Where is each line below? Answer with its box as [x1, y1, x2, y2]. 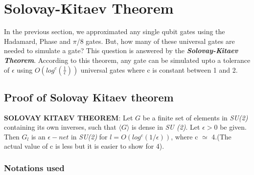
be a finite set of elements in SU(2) [142, 112, 248, 122]
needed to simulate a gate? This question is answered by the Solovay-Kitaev [4, 45, 238, 56]
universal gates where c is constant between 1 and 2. [80, 64, 238, 75]
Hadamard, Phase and [4, 36, 71, 46]
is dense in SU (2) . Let [132, 122, 200, 132]
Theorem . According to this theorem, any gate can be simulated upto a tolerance [4, 55, 251, 65]
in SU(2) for [70, 131, 108, 141]
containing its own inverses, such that [4, 122, 116, 132]
